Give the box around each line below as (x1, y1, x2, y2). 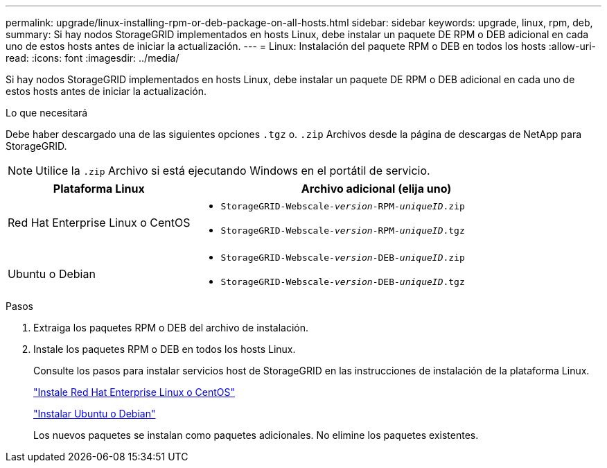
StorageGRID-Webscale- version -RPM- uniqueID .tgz (220, 225, 465, 236)
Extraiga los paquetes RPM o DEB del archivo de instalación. (33, 322, 309, 333)
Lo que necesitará (6, 107, 88, 119)
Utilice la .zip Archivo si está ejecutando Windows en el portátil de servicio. (35, 164, 430, 177)
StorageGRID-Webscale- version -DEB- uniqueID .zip (220, 252, 465, 263)
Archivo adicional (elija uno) (301, 182, 452, 196)
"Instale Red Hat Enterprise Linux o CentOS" (33, 386, 236, 398)
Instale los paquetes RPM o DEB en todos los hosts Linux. (33, 343, 296, 355)
